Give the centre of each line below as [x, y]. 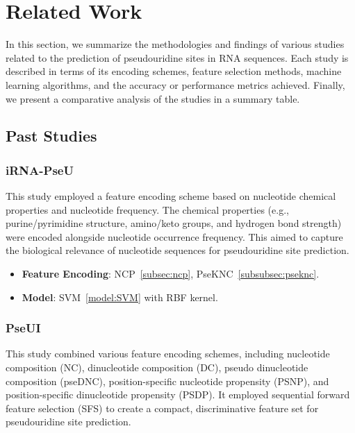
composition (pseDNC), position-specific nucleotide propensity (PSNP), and [167, 381]
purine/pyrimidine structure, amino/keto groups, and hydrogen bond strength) [174, 223]
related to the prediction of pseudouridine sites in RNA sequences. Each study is [177, 57]
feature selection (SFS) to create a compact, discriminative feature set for [162, 408]
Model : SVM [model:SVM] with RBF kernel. [120, 297]
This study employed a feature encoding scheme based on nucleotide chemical [171, 196]
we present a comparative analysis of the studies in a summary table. [153, 98]
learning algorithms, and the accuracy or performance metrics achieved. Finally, [175, 84]
